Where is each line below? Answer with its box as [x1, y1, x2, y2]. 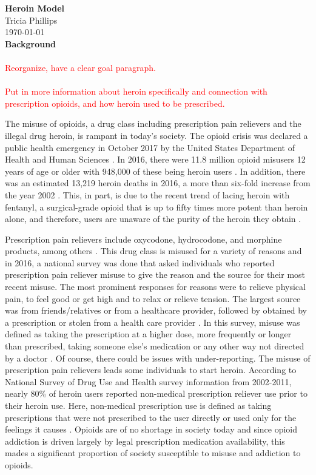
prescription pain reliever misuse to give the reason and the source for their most [5, 268, 306, 281]
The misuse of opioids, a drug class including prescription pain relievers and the [5, 117, 301, 130]
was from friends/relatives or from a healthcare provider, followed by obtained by [5, 304, 307, 317]
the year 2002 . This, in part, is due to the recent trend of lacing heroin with [5, 188, 290, 201]
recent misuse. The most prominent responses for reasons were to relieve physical [5, 280, 306, 293]
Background [5, 37, 56, 50]
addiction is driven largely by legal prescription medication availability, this [5, 434, 285, 447]
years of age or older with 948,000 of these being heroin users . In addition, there [5, 164, 306, 177]
